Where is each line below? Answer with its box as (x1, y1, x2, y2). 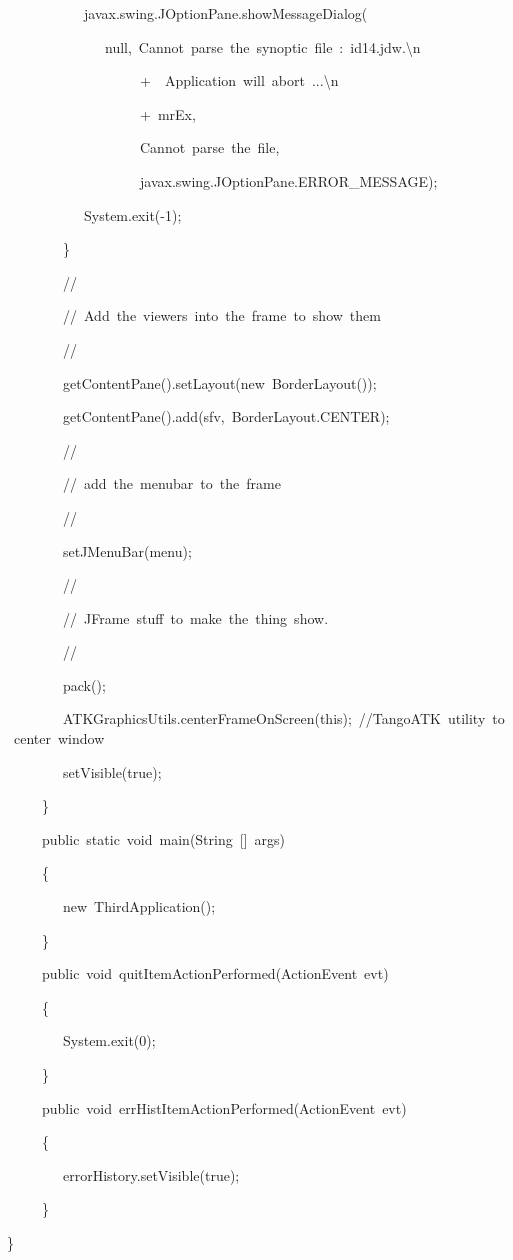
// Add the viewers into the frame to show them (62, 305, 381, 326)
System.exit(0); (62, 1030, 156, 1051)
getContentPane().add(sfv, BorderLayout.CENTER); (62, 406, 390, 427)
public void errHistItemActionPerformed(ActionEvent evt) (41, 1097, 407, 1118)
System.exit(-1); (83, 204, 182, 225)
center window (13, 728, 105, 749)
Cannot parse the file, (139, 137, 280, 158)
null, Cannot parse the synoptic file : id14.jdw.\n (104, 36, 421, 57)
